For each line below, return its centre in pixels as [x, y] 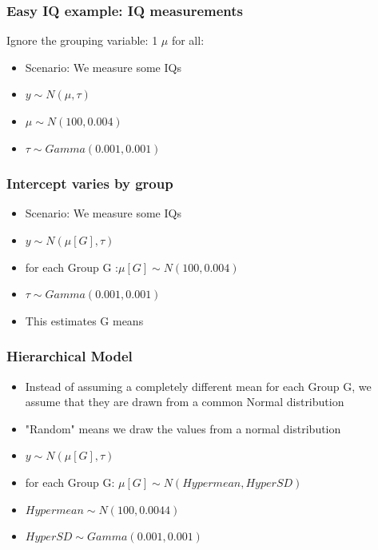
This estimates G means [84, 320]
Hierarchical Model [70, 356]
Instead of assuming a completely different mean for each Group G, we [198, 386]
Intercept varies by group [90, 183]
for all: [188, 40]
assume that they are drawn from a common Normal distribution [185, 402]
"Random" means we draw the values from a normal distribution [183, 428]
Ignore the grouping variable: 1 [82, 40]
